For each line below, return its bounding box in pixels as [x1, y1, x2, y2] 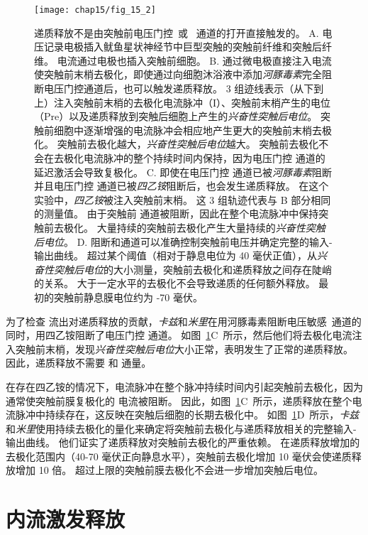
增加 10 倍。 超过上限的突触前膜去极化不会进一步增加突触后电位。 [15, 463, 323, 477]
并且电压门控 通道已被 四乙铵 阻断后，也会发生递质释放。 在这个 [34, 178, 329, 193]
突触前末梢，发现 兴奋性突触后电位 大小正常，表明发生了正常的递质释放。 [15, 341, 353, 356]
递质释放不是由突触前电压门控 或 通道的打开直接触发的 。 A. [34, 25, 319, 40]
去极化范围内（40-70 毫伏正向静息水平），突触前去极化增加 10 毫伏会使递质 [6, 448, 352, 463]
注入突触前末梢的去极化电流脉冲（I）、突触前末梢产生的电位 [53, 94, 331, 109]
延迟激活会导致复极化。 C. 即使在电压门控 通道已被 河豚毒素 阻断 [34, 164, 332, 179]
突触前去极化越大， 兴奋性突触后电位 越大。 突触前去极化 [57, 136, 319, 151]
